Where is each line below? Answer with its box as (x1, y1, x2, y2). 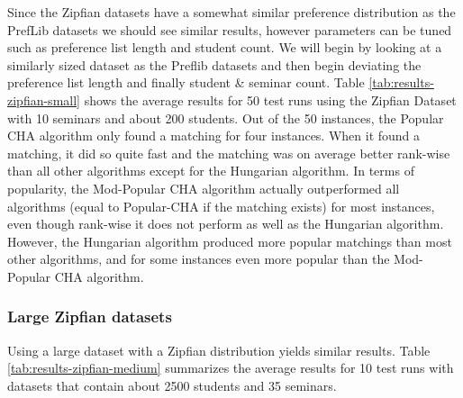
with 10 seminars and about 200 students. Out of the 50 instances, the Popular (7, 108, 444, 127)
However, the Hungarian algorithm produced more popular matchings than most (7, 231, 452, 250)
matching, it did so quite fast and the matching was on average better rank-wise (7, 143, 450, 162)
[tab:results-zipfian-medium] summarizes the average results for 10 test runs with (7, 358, 454, 377)
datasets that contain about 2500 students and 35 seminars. (7, 375, 337, 394)
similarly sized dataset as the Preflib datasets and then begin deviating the (7, 55, 422, 74)
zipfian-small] (7, 90, 80, 109)
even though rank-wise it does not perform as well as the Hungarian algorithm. (7, 214, 444, 233)
